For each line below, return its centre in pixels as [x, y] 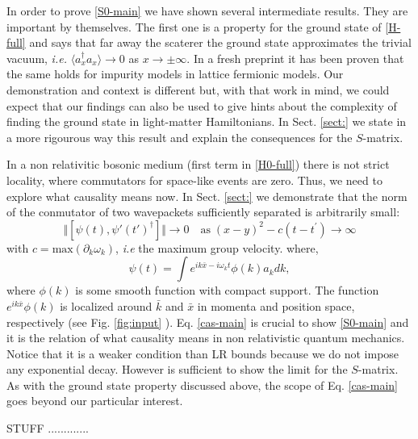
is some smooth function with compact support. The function [227, 290]
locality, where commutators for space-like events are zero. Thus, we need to [194, 180]
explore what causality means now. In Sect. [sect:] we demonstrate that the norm [207, 196]
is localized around [106, 305]
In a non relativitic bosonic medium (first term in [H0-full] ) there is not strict [198, 164]
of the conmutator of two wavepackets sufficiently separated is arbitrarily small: [203, 212]
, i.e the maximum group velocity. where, [217, 247]
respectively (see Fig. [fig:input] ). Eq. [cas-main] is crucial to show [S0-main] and [208, 322]
